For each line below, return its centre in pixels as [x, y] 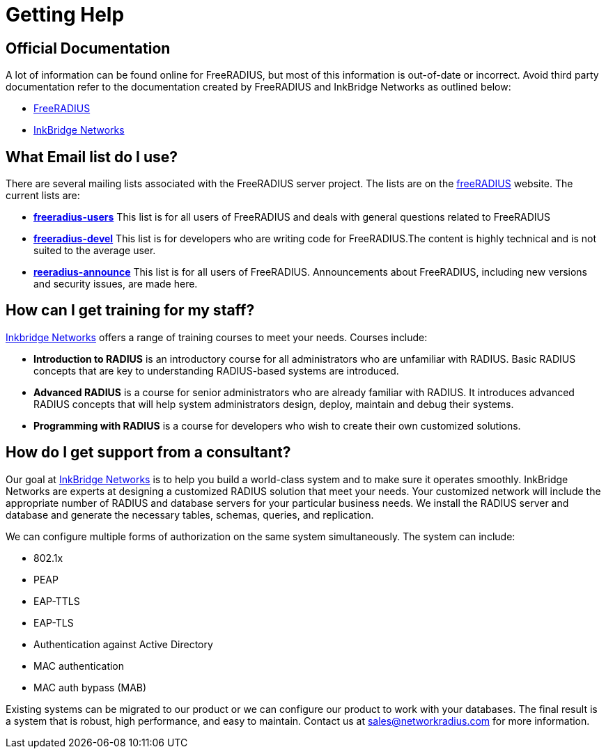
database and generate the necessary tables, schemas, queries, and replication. [190, 515]
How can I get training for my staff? [130, 311]
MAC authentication [79, 666]
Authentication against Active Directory [123, 644]
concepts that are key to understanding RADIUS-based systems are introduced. [216, 370]
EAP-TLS [54, 622]
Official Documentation [88, 48]
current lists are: [43, 196]
